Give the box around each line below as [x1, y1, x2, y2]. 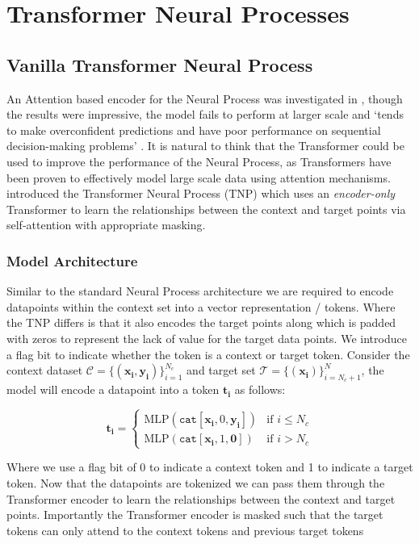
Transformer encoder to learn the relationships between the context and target [6, 490, 396, 507]
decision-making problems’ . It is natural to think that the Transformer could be [6, 137, 404, 154]
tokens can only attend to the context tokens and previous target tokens [6, 521, 364, 538]
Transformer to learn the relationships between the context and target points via [6, 200, 406, 217]
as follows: [234, 381, 286, 398]
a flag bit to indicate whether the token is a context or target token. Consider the [6, 345, 410, 362]
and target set [186, 362, 256, 379]
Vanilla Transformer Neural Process [6, 52, 313, 77]
